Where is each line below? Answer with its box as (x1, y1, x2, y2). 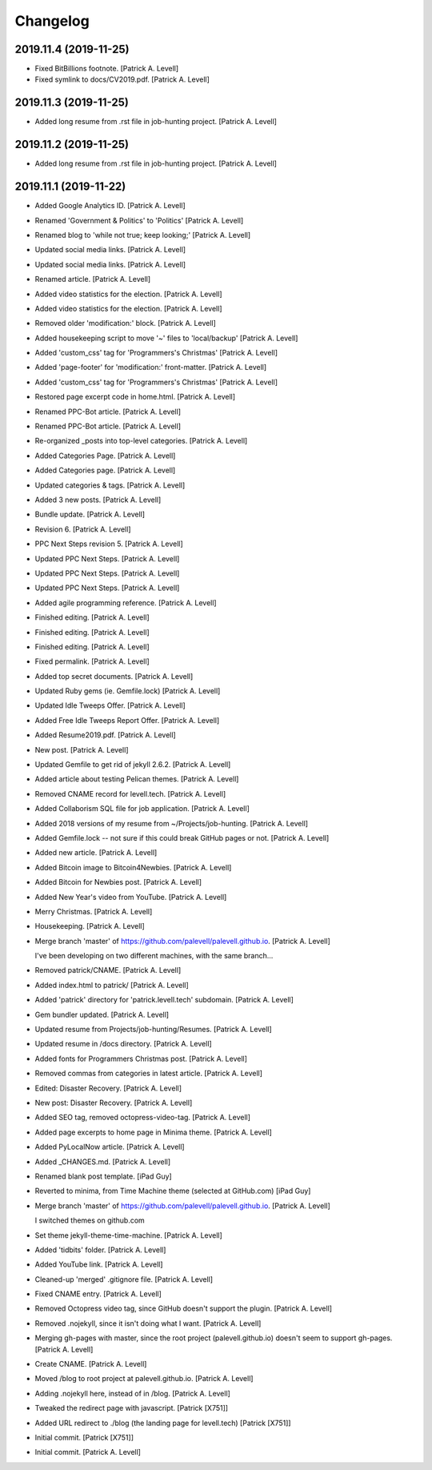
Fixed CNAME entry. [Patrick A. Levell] (34, 1289, 162, 1299)
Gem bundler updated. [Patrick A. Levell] (34, 1010, 170, 1019)
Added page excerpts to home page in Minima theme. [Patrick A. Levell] (34, 1127, 272, 1137)
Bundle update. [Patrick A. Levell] (34, 509, 146, 520)
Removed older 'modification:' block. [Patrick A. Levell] (34, 319, 216, 328)
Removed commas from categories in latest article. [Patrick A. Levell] (34, 1069, 263, 1078)
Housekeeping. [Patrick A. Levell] (34, 922, 146, 931)
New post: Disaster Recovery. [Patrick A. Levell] (34, 1098, 193, 1107)
